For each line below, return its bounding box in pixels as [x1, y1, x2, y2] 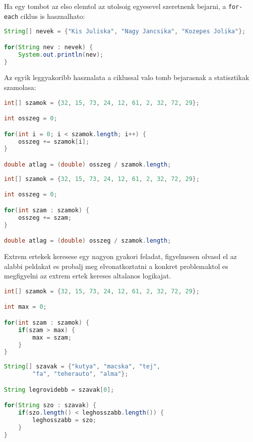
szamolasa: [4, 82, 36, 92]
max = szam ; [32, 334, 72, 341]
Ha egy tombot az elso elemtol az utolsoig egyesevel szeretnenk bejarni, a [4, 1, 226, 11]
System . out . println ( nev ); [18, 51, 104, 58]
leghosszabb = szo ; [32, 417, 97, 424]
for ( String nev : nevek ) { [4, 43, 93, 51]
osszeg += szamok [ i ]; [18, 138, 89, 145]
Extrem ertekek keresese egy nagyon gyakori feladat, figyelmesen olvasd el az [4, 251, 237, 262]
